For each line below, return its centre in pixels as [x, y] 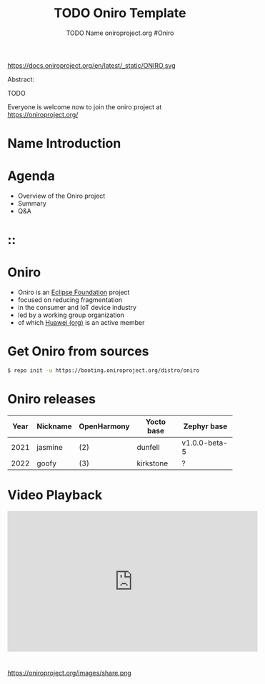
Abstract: [21, 79]
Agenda [31, 176]
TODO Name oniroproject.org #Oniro [120, 33]
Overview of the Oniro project [61, 196]
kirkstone [152, 463]
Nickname [55, 426]
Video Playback [55, 495]
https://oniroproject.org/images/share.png [70, 673]
